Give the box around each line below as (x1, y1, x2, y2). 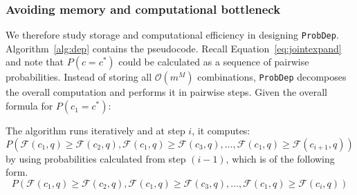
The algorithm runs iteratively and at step (6, 123, 185, 138)
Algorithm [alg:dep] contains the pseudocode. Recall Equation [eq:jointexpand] (6, 41, 342, 55)
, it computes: (192, 123, 250, 138)
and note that (6, 54, 64, 69)
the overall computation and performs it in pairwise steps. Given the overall (6, 85, 327, 99)
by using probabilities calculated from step (6, 151, 186, 165)
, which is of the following (226, 151, 335, 165)
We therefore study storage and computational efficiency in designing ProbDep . (6, 28, 339, 42)
